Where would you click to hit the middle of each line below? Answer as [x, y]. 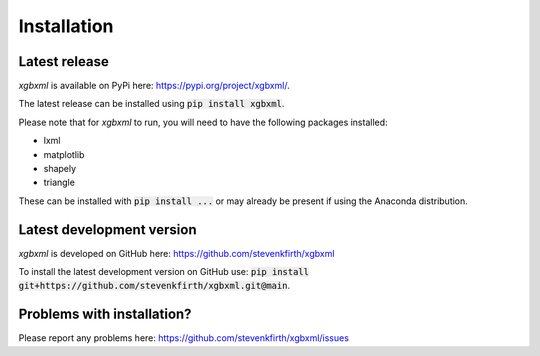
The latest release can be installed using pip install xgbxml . [151, 104]
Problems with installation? [105, 314]
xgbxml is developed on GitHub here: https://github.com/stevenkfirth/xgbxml [176, 253]
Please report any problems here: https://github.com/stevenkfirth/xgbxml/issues [184, 338]
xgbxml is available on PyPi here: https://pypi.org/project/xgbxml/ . [154, 86]
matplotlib [64, 154]
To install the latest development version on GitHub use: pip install [164, 272]
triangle [59, 182]
